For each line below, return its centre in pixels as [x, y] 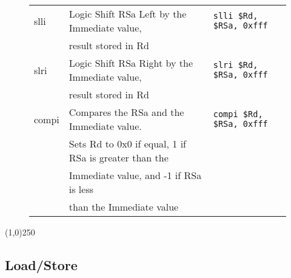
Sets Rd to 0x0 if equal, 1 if [127, 144]
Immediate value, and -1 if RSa [135, 175]
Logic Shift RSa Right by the [131, 63]
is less [81, 189]
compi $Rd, [238, 114]
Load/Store [41, 264]
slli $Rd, [236, 16]
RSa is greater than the [119, 158]
